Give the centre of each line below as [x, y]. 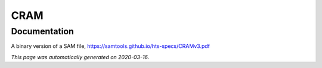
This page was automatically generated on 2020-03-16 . [80, 57]
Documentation [42, 31]
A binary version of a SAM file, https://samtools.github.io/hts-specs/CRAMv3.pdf [110, 46]
